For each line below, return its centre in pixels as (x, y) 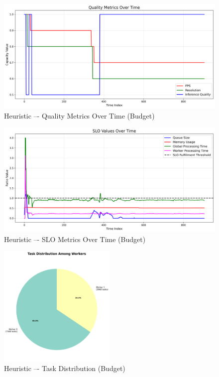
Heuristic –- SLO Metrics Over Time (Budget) (75, 239)
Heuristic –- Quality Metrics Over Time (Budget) (79, 115)
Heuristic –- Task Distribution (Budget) (65, 368)
